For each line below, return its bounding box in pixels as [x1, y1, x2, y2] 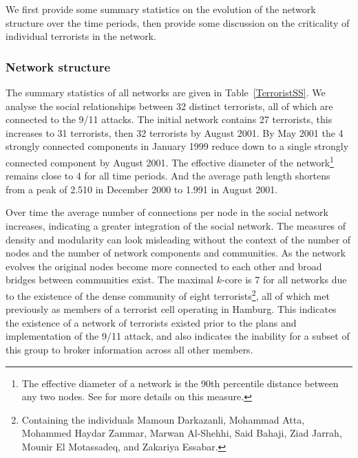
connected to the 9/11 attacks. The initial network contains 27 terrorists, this [6, 112, 333, 127]
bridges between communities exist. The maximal [6, 272, 214, 287]
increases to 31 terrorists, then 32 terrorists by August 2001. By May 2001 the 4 [6, 125, 344, 140]
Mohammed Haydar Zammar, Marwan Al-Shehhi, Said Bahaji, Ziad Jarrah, [21, 426, 342, 440]
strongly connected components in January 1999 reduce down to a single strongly [6, 139, 349, 153]
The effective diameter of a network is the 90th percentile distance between [21, 375, 339, 390]
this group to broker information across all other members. [6, 342, 253, 356]
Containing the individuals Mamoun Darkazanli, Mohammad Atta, [21, 412, 305, 426]
